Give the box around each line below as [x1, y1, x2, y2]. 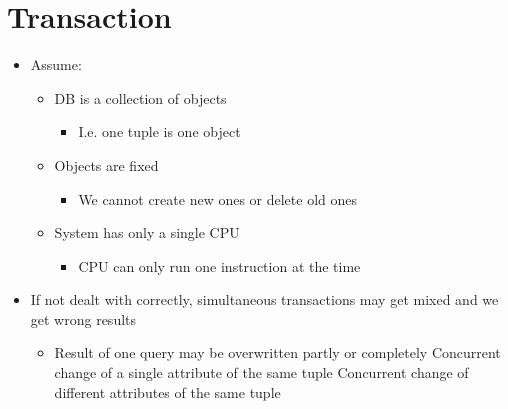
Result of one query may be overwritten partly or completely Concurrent [54, 342, 501, 363]
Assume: [30, 54, 82, 75]
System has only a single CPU [54, 222, 240, 243]
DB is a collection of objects [54, 87, 227, 108]
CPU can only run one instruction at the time [78, 255, 361, 276]
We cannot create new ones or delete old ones [78, 188, 358, 209]
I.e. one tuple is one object [78, 121, 241, 142]
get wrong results [30, 308, 137, 329]
